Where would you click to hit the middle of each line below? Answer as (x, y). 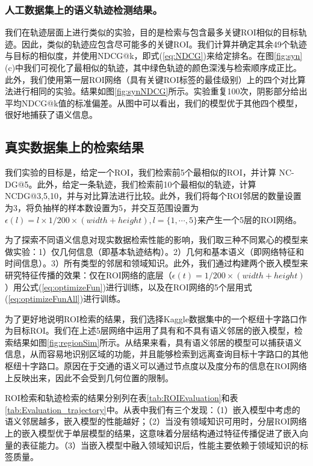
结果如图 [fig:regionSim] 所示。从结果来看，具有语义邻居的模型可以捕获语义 (157, 342)
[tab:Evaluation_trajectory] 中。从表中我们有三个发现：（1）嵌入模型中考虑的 (153, 409)
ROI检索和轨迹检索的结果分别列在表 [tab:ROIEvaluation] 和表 (122, 398)
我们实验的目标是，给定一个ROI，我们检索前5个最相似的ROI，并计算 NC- (150, 172)
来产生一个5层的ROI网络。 (249, 219)
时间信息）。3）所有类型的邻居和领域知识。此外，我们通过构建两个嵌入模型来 (156, 263)
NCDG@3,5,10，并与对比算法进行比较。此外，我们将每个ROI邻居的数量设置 (153, 196)
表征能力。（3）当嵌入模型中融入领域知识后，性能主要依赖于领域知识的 (160, 445)
